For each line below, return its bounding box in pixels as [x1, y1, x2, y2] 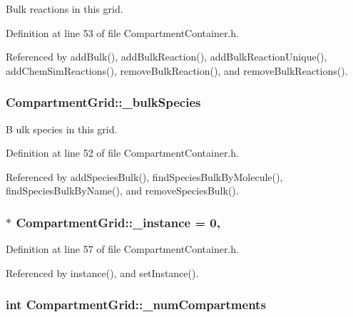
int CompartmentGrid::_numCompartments [6, 296, 266, 313]
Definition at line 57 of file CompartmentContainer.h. [6, 241, 239, 256]
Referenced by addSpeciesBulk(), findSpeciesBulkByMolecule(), [6, 169, 283, 184]
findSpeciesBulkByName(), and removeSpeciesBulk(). [6, 183, 239, 198]
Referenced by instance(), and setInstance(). [6, 265, 199, 280]
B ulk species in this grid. [6, 121, 118, 136]
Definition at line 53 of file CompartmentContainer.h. [6, 25, 239, 40]
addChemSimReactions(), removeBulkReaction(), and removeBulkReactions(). [6, 63, 348, 78]
